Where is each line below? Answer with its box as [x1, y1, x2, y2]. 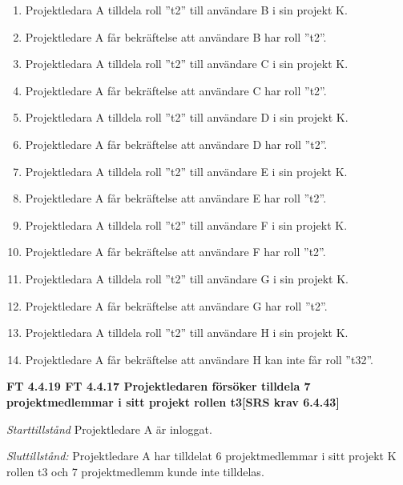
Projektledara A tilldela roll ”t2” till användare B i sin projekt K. [25, 2, 348, 18]
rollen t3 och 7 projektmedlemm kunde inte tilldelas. [6, 463, 264, 479]
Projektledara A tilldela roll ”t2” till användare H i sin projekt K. [25, 324, 349, 341]
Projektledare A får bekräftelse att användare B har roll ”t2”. [25, 28, 327, 45]
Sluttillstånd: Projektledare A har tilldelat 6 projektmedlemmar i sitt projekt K [6, 447, 397, 464]
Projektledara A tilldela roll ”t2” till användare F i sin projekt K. [25, 216, 348, 233]
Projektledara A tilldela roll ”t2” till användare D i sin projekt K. [25, 109, 349, 126]
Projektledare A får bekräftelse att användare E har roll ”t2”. [25, 190, 327, 206]
